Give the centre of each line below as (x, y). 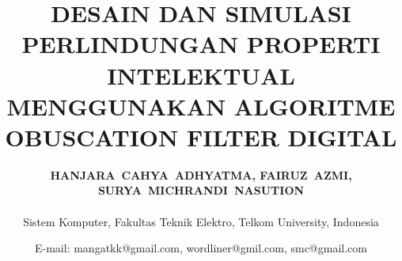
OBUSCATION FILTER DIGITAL (201, 136)
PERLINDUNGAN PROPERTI (201, 44)
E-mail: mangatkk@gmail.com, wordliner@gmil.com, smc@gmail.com (201, 248)
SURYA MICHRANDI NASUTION (201, 190)
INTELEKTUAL (201, 75)
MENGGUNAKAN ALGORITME (201, 106)
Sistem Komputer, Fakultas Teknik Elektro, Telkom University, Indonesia (201, 221)
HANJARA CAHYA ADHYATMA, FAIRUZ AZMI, (201, 174)
